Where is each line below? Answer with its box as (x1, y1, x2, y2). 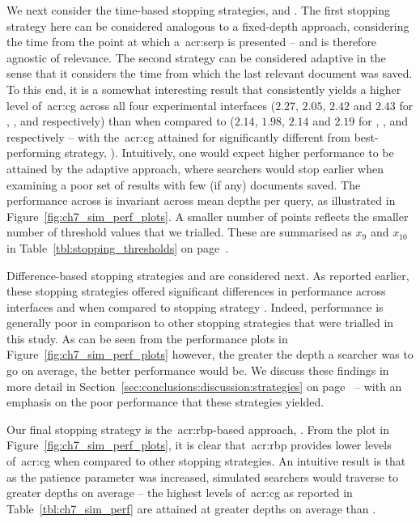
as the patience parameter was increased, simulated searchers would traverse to (6, 468, 399, 485)
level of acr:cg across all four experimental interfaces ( (6, 96, 276, 113)
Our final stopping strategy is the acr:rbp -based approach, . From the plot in (6, 420, 389, 437)
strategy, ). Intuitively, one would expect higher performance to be (64, 144, 394, 161)
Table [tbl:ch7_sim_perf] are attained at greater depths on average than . (6, 500, 376, 517)
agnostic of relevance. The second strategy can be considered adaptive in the (6, 49, 386, 66)
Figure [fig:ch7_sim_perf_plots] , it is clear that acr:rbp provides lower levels (6, 436, 392, 453)
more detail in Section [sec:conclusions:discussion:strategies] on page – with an (6, 377, 402, 394)
